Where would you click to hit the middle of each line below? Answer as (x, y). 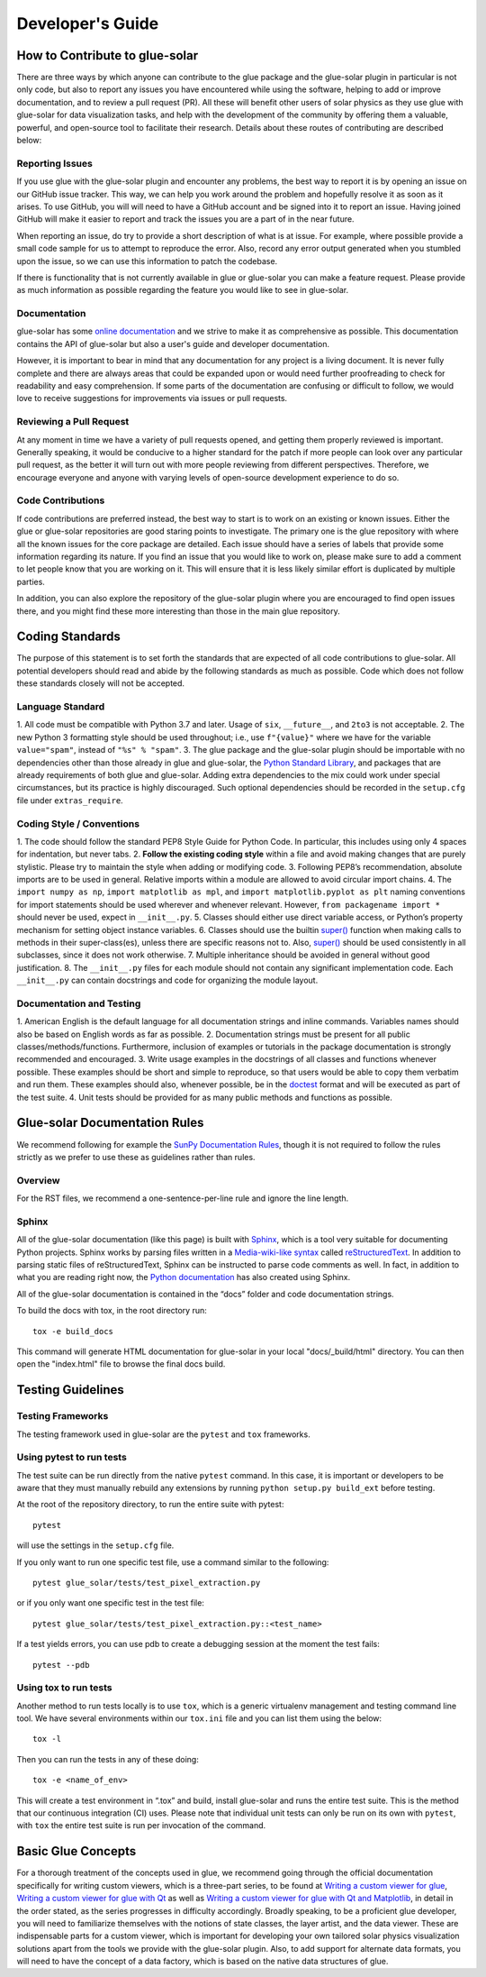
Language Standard (61, 707)
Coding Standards (68, 637)
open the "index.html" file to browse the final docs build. (121, 1364)
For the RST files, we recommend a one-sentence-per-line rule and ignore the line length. (183, 1198)
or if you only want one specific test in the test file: (110, 1603)
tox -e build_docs (73, 1331)
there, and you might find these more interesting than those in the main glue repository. (179, 611)
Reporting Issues (55, 163)
